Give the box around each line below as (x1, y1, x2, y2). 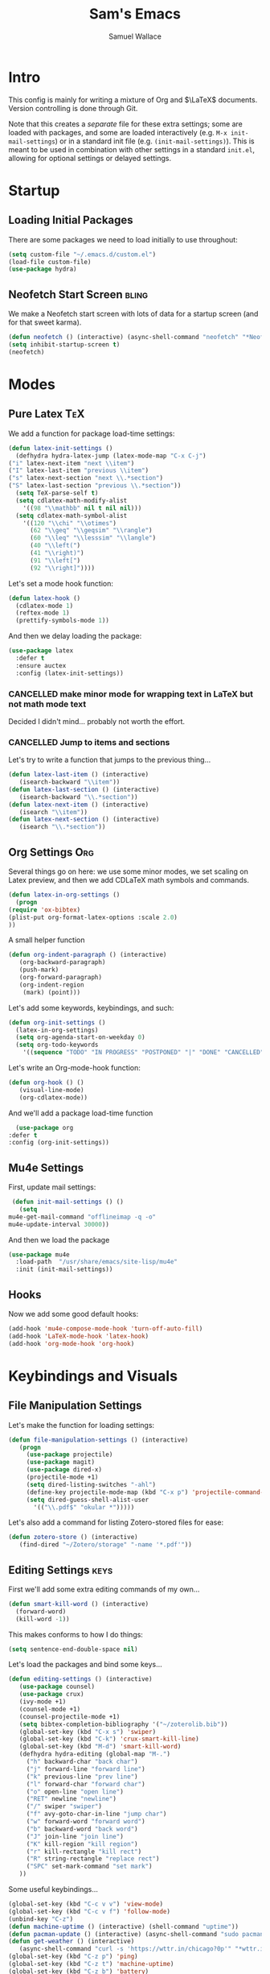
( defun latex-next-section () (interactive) (8, 815, 160, 824)
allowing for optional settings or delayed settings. (8, 153, 171, 163)
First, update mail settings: (8, 1182, 96, 1192)
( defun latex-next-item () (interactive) (8, 801, 149, 809)
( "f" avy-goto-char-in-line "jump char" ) (26, 1810, 167, 1819)
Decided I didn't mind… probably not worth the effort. (8, 716, 186, 726)
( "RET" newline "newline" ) (26, 1795, 117, 1803)
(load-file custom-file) (8, 258, 92, 266)
